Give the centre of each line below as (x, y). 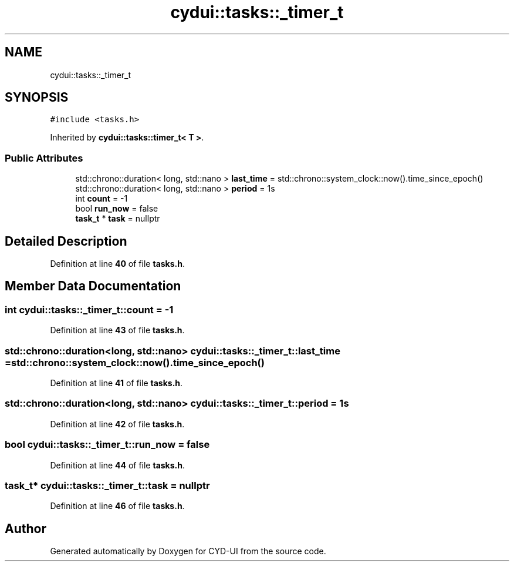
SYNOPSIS (37, 98)
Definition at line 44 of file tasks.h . (118, 465)
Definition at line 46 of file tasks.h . (117, 506)
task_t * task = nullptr (118, 219)
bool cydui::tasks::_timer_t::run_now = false (107, 445)
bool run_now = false (117, 209)
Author (26, 528)
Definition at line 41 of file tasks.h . (116, 383)
